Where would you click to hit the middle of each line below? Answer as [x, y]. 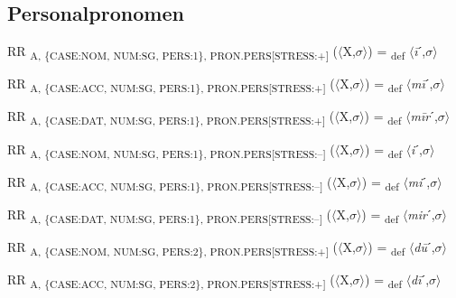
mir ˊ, [421, 214]
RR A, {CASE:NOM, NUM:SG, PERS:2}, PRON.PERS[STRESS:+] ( [172, 247]
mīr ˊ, [424, 116]
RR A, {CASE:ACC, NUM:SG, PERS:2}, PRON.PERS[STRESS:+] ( [171, 280]
